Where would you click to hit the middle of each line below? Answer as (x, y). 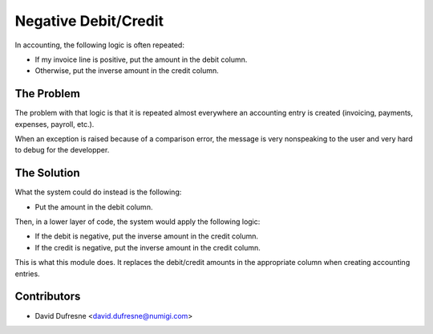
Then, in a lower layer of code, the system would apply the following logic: (138, 222)
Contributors (48, 297)
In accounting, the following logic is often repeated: (99, 45)
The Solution (47, 173)
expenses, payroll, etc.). (55, 124)
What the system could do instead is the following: (98, 192)
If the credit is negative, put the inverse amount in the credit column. (148, 247)
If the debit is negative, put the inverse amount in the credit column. (147, 236)
